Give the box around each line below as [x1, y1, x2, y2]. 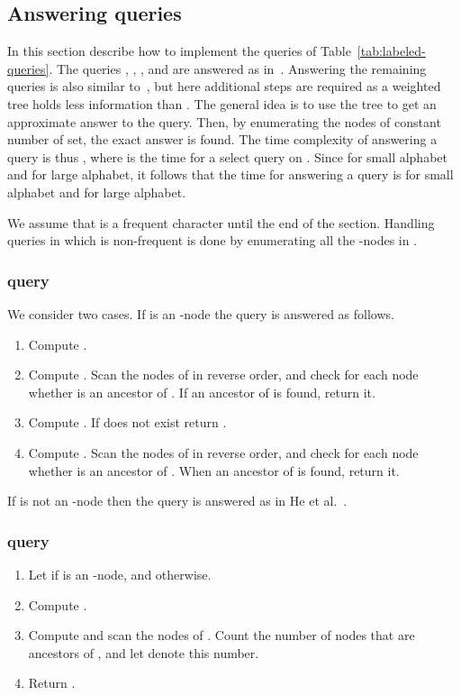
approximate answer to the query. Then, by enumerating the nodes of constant [7, 112, 441, 131]
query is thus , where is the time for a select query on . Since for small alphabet [7, 147, 447, 166]
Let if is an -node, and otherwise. [28, 564, 212, 583]
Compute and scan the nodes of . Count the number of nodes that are [28, 626, 415, 645]
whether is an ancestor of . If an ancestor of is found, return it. [28, 382, 375, 401]
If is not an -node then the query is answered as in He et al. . [7, 491, 348, 510]
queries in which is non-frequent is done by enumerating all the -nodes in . [7, 231, 418, 250]
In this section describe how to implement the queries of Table [7, 41, 351, 60]
